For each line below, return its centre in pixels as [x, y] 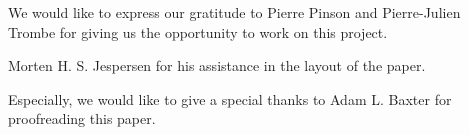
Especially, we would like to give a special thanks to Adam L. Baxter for [230, 98]
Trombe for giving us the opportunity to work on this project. [198, 31]
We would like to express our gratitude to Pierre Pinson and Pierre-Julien [234, 12]
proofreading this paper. [82, 118]
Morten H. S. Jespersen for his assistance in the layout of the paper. [217, 65]
